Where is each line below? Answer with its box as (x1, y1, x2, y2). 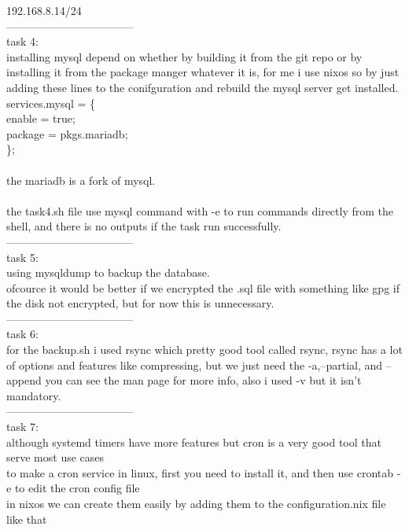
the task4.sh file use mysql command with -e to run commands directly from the (6, 202, 394, 219)
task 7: (6, 418, 39, 435)
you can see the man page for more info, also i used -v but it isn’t (45, 372, 362, 388)
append (6, 372, 42, 388)
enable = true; (6, 110, 76, 127)
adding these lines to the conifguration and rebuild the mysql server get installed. (6, 79, 399, 95)
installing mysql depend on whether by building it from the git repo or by (6, 48, 363, 64)
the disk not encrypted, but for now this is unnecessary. (6, 295, 275, 311)
